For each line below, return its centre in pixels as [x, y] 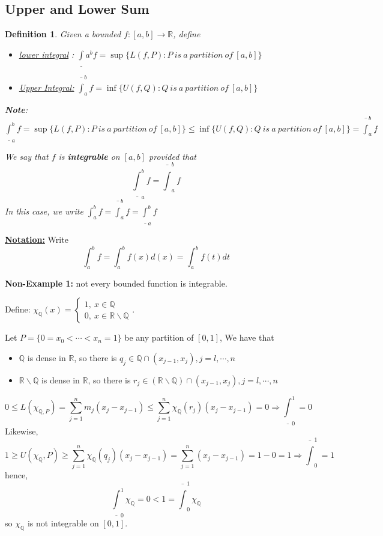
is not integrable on [63, 523]
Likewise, [22, 431]
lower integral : [47, 54]
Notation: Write [37, 239]
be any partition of [159, 337]
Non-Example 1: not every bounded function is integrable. [116, 283]
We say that [27, 156]
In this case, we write [44, 211]
